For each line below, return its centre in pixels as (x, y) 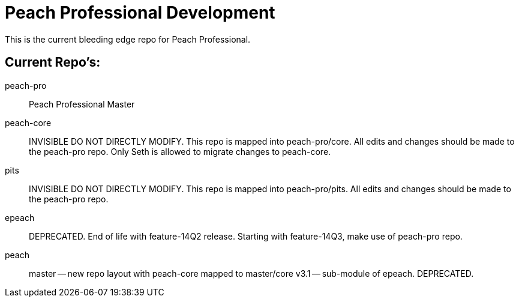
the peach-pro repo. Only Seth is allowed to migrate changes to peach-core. (180, 151)
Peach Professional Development (140, 13)
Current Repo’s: (53, 62)
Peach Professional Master (82, 104)
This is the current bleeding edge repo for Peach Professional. (128, 39)
